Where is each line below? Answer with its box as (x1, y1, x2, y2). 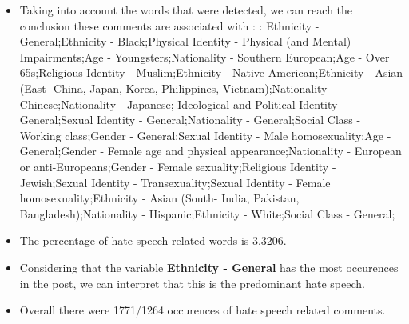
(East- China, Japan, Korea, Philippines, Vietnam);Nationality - (19, 79, 335, 96)
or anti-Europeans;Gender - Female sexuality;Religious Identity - (19, 158, 336, 174)
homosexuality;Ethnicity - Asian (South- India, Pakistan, (19, 190, 300, 206)
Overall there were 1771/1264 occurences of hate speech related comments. (19, 302, 386, 318)
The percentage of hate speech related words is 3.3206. (19, 232, 287, 249)
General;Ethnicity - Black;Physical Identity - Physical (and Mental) (19, 33, 351, 50)
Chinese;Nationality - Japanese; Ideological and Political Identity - (19, 95, 345, 112)
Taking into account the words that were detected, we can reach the (19, 2, 353, 18)
